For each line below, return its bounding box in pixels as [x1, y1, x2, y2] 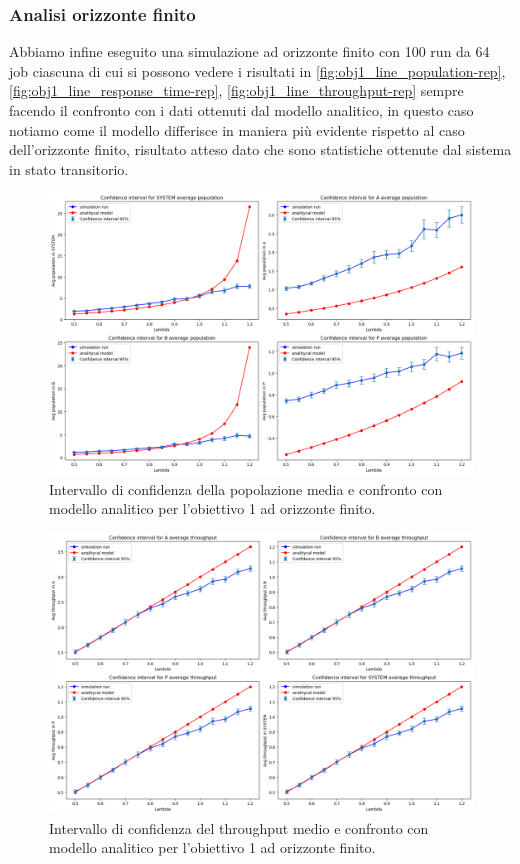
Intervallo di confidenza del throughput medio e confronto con [49, 817, 429, 838]
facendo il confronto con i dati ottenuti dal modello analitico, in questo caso [9, 100, 474, 120]
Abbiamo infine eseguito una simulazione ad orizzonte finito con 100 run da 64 [9, 41, 490, 62]
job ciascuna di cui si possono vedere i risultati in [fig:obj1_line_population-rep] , [9, 60, 506, 81]
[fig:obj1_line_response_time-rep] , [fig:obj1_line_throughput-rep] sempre [9, 80, 464, 101]
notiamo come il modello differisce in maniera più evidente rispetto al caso [9, 119, 465, 140]
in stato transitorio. [9, 158, 129, 179]
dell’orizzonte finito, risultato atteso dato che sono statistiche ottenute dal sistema [9, 139, 512, 160]
